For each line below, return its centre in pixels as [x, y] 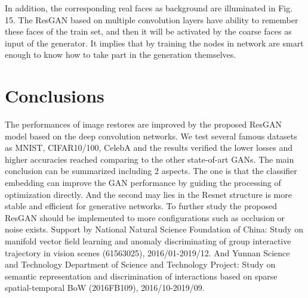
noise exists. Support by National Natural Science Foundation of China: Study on [154, 229]
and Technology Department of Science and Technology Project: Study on [140, 264]
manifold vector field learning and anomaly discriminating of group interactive [148, 241]
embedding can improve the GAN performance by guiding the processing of [143, 183]
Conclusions [55, 96]
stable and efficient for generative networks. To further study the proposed [141, 206]
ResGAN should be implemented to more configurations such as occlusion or [145, 217]
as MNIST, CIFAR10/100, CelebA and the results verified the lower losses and [149, 148]
